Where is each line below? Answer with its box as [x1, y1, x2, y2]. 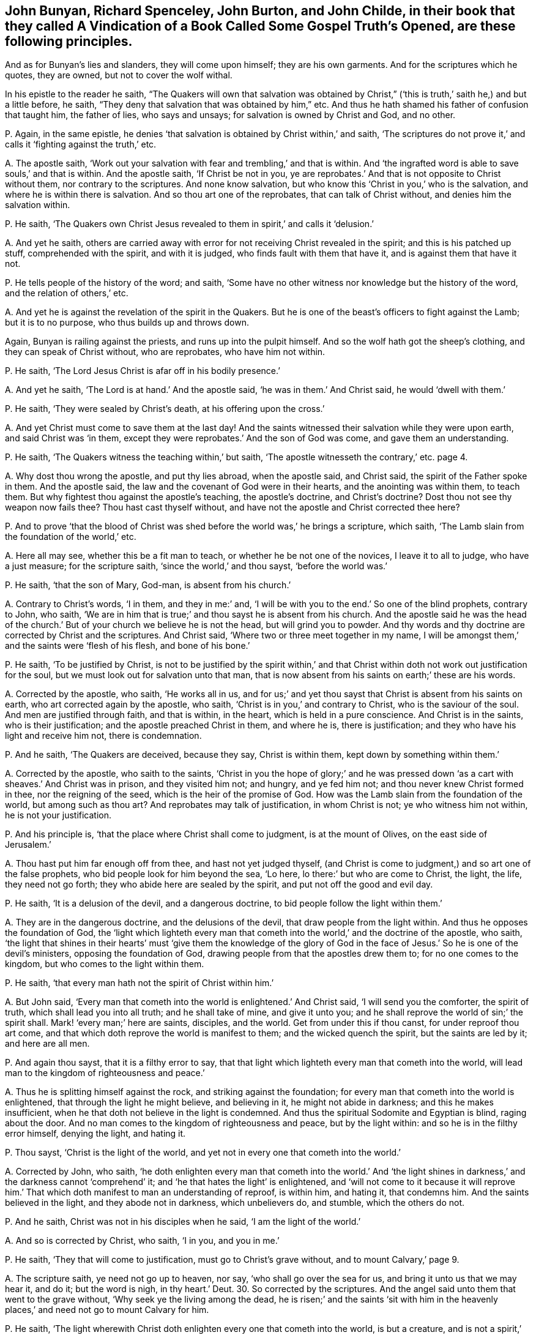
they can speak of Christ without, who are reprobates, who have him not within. [5, 346, 326, 357]
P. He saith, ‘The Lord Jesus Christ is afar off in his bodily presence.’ [5, 365, 280, 376]
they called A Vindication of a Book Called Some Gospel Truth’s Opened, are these [5, 18, 516, 34]
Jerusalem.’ [5, 839, 51, 850]
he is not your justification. [5, 810, 112, 821]
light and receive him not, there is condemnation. [5, 730, 202, 741]
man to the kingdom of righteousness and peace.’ [5, 1068, 205, 1079]
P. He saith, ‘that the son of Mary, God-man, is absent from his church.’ [5, 580, 291, 591]
